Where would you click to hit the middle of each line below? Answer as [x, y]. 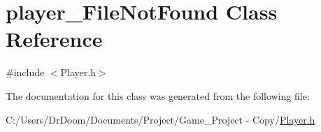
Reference [54, 39]
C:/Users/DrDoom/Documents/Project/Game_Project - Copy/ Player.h [160, 119]
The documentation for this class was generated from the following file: [158, 95]
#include [25, 72]
